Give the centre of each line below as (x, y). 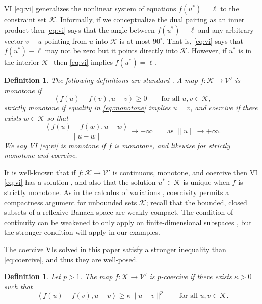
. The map (96, 276)
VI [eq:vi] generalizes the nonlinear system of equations (90, 8)
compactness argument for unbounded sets (71, 202)
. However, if (207, 51)
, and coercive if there (224, 108)
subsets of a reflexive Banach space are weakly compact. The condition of (119, 212)
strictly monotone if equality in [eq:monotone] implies (87, 108)
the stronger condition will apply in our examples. (82, 232)
